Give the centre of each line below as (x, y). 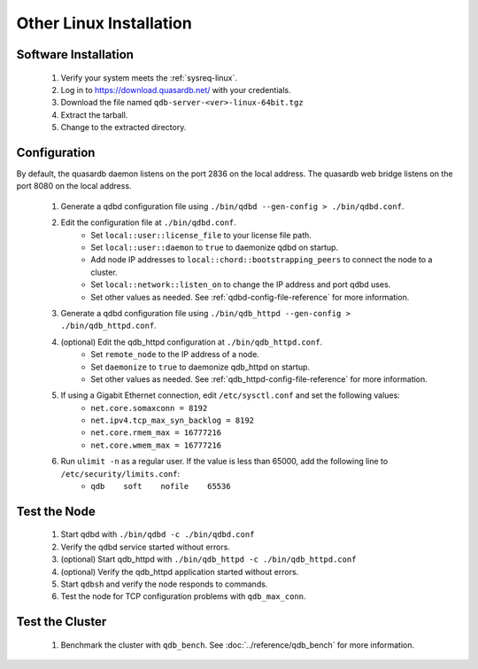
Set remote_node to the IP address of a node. (175, 354)
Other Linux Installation (104, 23)
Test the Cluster (62, 622)
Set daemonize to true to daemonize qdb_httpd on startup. (200, 367)
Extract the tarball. (94, 114)
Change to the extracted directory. (123, 128)
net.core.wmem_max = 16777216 (156, 445)
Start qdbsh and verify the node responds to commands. (164, 584)
